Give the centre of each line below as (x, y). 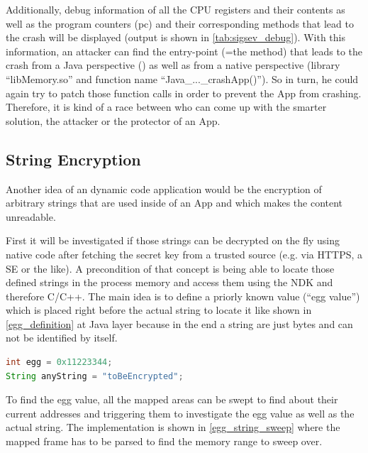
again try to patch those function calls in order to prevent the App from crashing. (184, 93)
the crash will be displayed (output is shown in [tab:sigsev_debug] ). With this (175, 37)
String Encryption (73, 159)
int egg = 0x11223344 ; (59, 362)
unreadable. (31, 216)
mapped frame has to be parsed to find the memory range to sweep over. (164, 441)
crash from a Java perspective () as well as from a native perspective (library (173, 65)
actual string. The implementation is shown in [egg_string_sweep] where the (173, 427)
